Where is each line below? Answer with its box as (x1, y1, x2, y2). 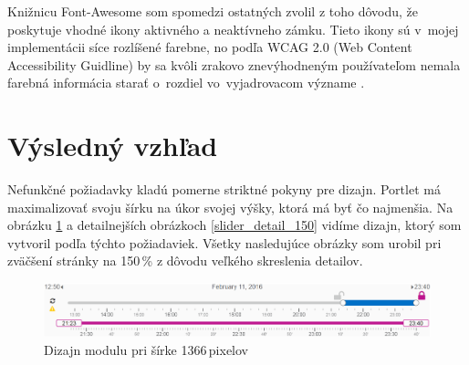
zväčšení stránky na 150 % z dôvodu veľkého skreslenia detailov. (7, 251, 363, 270)
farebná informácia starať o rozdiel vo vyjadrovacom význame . (7, 73, 365, 92)
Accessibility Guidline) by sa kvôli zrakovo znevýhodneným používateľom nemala (7, 55, 461, 74)
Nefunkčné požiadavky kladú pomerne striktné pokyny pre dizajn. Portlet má (7, 180, 441, 199)
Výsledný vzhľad (7, 127, 218, 164)
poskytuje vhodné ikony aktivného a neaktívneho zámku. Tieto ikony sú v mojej (7, 19, 459, 38)
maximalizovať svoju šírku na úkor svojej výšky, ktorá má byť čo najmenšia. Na (7, 197, 453, 216)
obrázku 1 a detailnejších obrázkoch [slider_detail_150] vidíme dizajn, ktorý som (7, 215, 462, 235)
